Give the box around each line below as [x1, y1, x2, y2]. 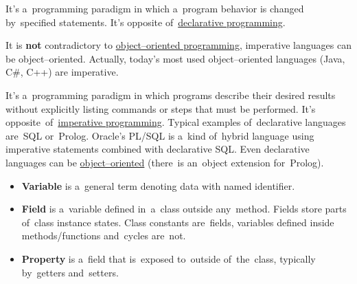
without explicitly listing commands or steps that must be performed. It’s [5, 101, 316, 116]
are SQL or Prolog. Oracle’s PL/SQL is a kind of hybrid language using [5, 128, 314, 142]
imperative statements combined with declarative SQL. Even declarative [5, 142, 310, 156]
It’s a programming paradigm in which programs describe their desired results [5, 87, 336, 102]
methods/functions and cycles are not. [21, 228, 186, 243]
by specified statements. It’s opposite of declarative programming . [5, 14, 286, 29]
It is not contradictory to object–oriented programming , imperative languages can [5, 38, 352, 52]
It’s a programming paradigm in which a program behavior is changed [5, 1, 304, 15]
